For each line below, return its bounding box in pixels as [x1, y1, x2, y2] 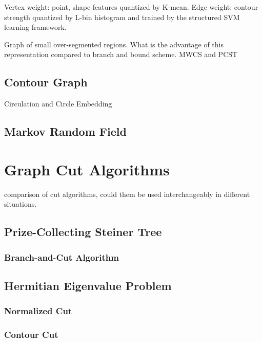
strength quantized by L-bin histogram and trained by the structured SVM [4, 11, 240, 22]
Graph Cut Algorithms [4, 158, 170, 179]
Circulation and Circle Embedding [4, 98, 112, 109]
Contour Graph [4, 74, 88, 90]
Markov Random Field [4, 123, 127, 139]
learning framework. [4, 22, 67, 32]
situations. [4, 199, 37, 209]
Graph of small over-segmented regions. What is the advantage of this [4, 39, 224, 49]
